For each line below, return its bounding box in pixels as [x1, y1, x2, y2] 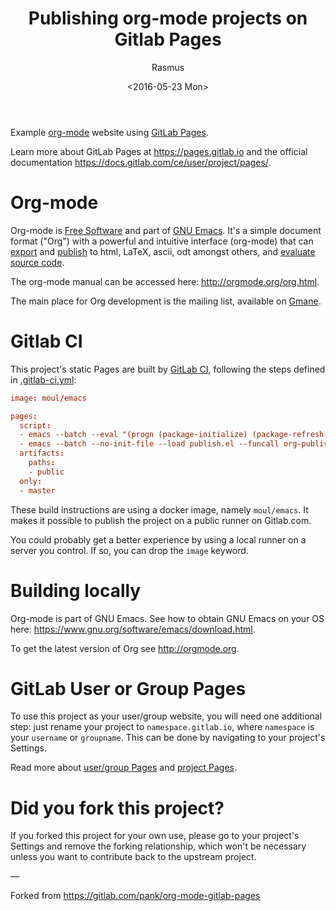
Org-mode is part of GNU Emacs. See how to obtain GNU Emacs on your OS [10, 612, 325, 624]
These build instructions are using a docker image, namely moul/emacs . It [10, 503, 309, 516]
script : [19, 420, 52, 431]
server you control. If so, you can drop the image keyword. [10, 544, 249, 556]
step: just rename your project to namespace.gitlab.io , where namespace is [10, 721, 315, 733]
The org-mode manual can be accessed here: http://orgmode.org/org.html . [10, 275, 320, 287]
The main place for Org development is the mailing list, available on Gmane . [10, 295, 322, 307]
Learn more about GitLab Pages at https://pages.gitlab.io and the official [10, 145, 308, 157]
